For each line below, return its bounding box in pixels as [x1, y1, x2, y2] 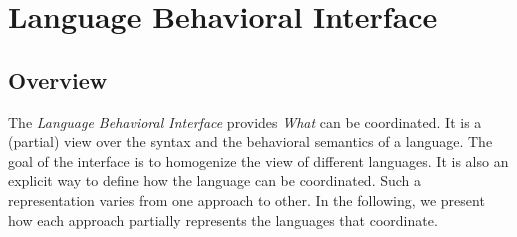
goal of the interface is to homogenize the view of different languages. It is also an [8, 150, 509, 171]
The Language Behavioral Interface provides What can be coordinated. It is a [8, 111, 482, 132]
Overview [8, 64, 108, 95]
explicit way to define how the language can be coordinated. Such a [8, 170, 422, 191]
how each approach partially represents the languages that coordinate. [8, 209, 438, 230]
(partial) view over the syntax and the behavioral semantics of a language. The [8, 131, 493, 152]
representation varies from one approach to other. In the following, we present [8, 189, 485, 210]
